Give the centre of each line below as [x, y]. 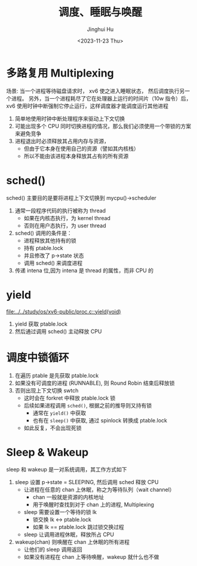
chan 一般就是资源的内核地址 [68, 497]
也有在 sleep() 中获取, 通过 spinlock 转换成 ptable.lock [100, 420]
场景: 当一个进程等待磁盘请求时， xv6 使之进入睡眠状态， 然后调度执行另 [96, 91]
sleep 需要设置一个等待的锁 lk [60, 512]
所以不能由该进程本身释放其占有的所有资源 [76, 156]
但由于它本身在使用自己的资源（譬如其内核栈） [81, 148]
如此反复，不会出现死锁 [53, 428]
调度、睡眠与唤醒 [100, 12]
